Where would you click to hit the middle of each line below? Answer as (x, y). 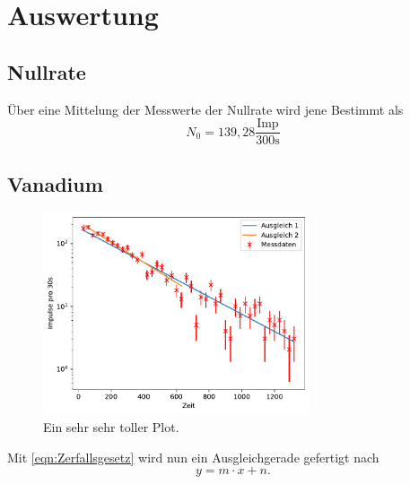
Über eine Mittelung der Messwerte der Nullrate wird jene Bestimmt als (205, 109)
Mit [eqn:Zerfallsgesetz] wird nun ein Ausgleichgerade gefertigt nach (193, 457)
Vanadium (55, 183)
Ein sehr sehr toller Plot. (111, 426)
